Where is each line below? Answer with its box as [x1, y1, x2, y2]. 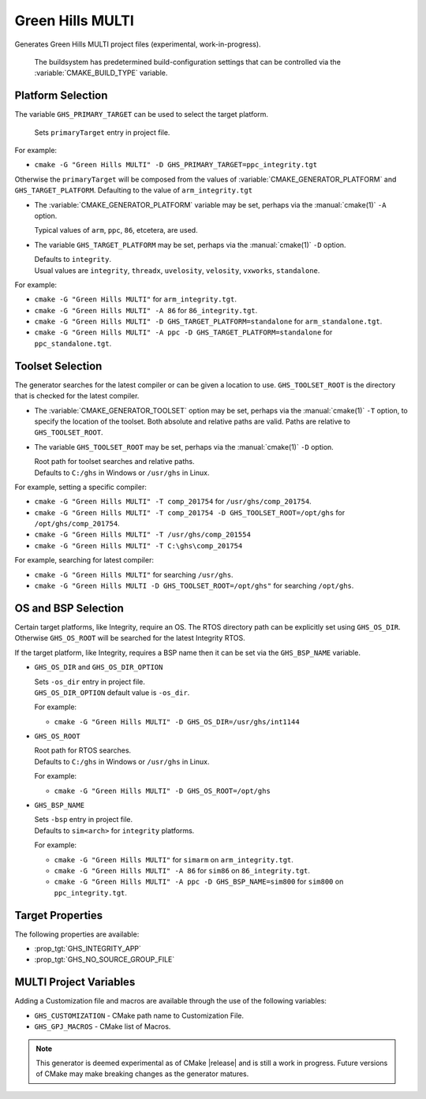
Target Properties [14, 908, 103, 922]
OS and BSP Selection [14, 601, 124, 615]
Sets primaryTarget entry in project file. [34, 127, 170, 137]
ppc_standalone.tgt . [34, 338, 112, 348]
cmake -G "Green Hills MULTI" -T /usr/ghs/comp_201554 [34, 530, 252, 540]
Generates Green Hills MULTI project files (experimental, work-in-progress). [14, 39, 261, 49]
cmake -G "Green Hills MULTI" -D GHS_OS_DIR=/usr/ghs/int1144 [54, 717, 300, 726]
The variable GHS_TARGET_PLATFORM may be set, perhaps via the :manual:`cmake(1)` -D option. [34, 240, 346, 249]
